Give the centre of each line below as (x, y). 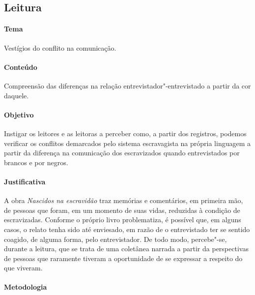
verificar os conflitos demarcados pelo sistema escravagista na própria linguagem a (127, 143)
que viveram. (23, 268)
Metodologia (26, 287)
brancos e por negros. (36, 162)
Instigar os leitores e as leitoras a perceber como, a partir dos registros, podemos (125, 133)
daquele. (16, 95)
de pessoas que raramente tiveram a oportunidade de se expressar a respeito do (123, 258)
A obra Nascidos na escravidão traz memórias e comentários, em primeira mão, (124, 200)
